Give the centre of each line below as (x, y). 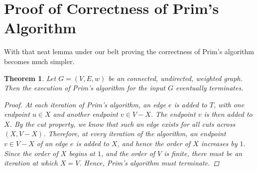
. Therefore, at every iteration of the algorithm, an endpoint (135, 133)
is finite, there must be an (203, 153)
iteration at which (31, 163)
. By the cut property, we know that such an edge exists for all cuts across (123, 124)
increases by (219, 143)
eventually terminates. (209, 88)
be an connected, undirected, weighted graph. (175, 78)
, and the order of (128, 153)
